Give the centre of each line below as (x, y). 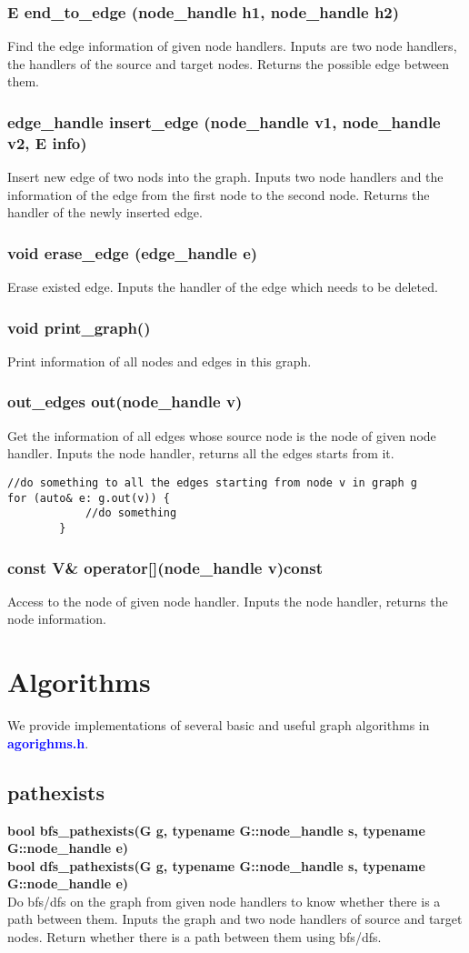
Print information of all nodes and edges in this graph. (160, 361)
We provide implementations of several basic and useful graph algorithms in (219, 725)
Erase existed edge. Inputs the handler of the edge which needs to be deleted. (223, 287)
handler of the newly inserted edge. (105, 212)
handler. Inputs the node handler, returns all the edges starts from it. (201, 453)
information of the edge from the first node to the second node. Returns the (219, 194)
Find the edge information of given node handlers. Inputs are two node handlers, (232, 46)
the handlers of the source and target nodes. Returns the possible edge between (229, 63)
